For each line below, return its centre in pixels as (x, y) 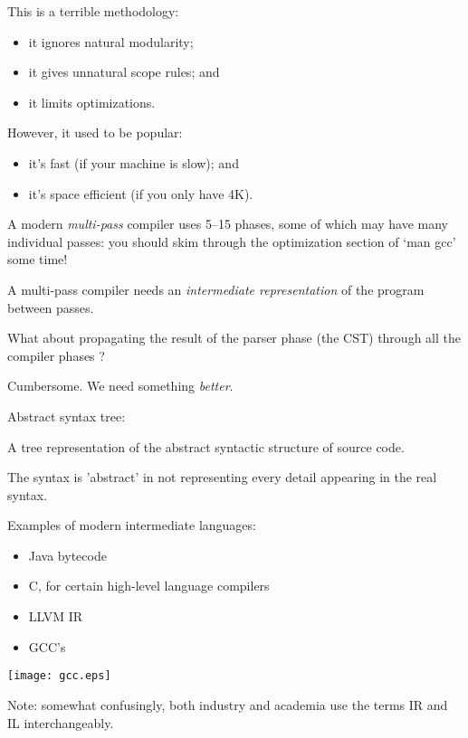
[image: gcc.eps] (59, 676)
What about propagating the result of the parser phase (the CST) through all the (234, 338)
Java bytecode (67, 555)
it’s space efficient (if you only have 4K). (141, 193)
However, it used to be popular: (95, 132)
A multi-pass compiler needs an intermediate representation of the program (216, 289)
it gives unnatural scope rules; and (124, 72)
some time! (38, 259)
